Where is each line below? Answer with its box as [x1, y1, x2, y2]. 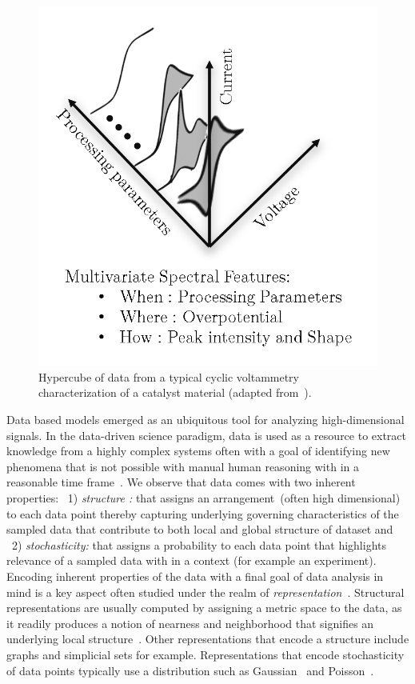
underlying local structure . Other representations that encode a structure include [6, 630, 409, 647]
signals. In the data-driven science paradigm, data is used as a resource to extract [6, 426, 407, 443]
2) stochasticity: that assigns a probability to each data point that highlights [11, 536, 387, 553]
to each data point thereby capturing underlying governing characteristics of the [6, 505, 399, 522]
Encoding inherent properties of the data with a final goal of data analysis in [6, 567, 384, 584]
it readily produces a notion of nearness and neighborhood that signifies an [6, 614, 374, 631]
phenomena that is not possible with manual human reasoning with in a [6, 458, 359, 474]
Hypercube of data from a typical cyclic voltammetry [38, 368, 300, 385]
